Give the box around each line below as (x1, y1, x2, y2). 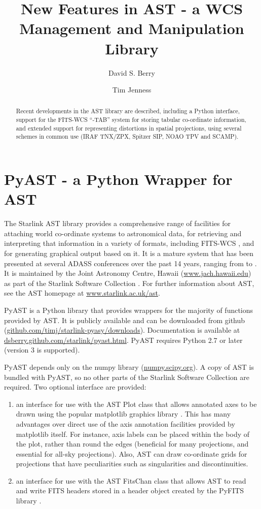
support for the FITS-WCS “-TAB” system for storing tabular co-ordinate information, (16, 115, 246, 124)
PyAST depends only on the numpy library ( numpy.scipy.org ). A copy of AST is (4, 361, 254, 372)
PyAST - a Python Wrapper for (4, 169, 233, 189)
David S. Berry (108, 67, 155, 78)
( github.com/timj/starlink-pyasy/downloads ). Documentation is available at (4, 325, 240, 335)
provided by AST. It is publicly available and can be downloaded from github (4, 314, 245, 325)
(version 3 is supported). (4, 344, 80, 355)
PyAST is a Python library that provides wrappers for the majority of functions (4, 304, 253, 315)
